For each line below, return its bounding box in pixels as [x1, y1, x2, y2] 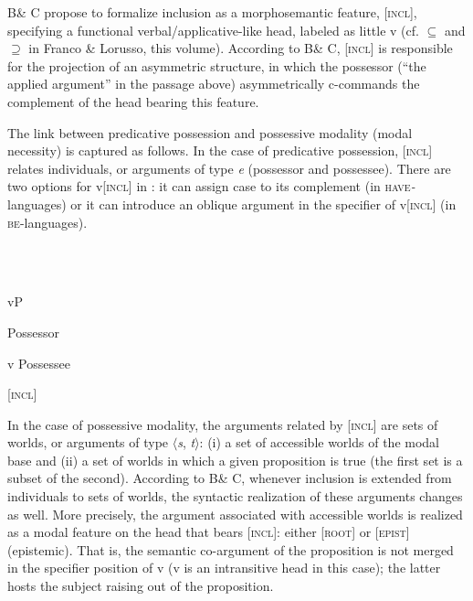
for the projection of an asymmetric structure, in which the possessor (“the [7, 56, 426, 75]
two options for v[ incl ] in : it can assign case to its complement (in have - [7, 177, 415, 196]
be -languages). [7, 212, 88, 231]
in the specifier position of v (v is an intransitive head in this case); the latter [7, 558, 441, 577]
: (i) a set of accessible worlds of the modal [199, 433, 439, 452]
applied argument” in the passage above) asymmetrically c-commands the [7, 74, 420, 93]
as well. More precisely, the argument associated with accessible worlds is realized [7, 504, 463, 523]
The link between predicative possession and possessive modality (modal [7, 123, 413, 142]
